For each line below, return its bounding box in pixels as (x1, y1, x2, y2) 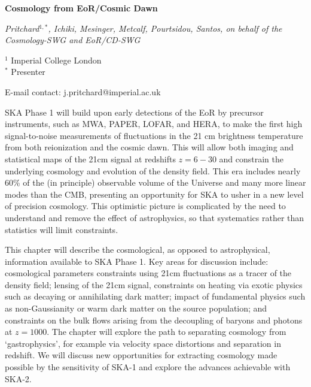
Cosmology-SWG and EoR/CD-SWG (5, 34, 141, 46)
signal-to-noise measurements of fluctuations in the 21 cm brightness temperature (5, 129, 303, 141)
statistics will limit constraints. (5, 223, 118, 235)
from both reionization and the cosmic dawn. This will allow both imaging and (5, 141, 294, 153)
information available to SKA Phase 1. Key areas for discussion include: (5, 255, 269, 267)
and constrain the (219, 152, 284, 165)
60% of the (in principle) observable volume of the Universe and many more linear (5, 176, 306, 189)
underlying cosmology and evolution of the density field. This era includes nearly (5, 164, 301, 177)
